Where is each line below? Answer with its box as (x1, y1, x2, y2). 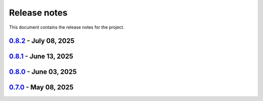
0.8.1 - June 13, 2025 (9, 52, 74, 61)
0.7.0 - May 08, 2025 (9, 83, 74, 92)
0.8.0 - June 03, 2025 (9, 68, 77, 76)
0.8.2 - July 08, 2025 (9, 37, 75, 45)
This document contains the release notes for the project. (9, 24, 124, 30)
